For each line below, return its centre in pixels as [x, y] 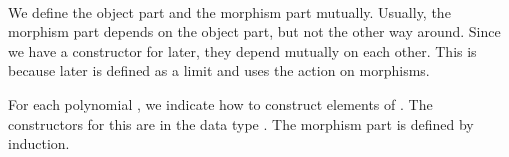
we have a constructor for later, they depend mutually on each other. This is [242, 50]
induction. [39, 143]
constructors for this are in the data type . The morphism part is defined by [241, 123]
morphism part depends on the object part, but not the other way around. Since [254, 31]
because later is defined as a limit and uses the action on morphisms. [219, 70]
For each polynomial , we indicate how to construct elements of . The [220, 103]
